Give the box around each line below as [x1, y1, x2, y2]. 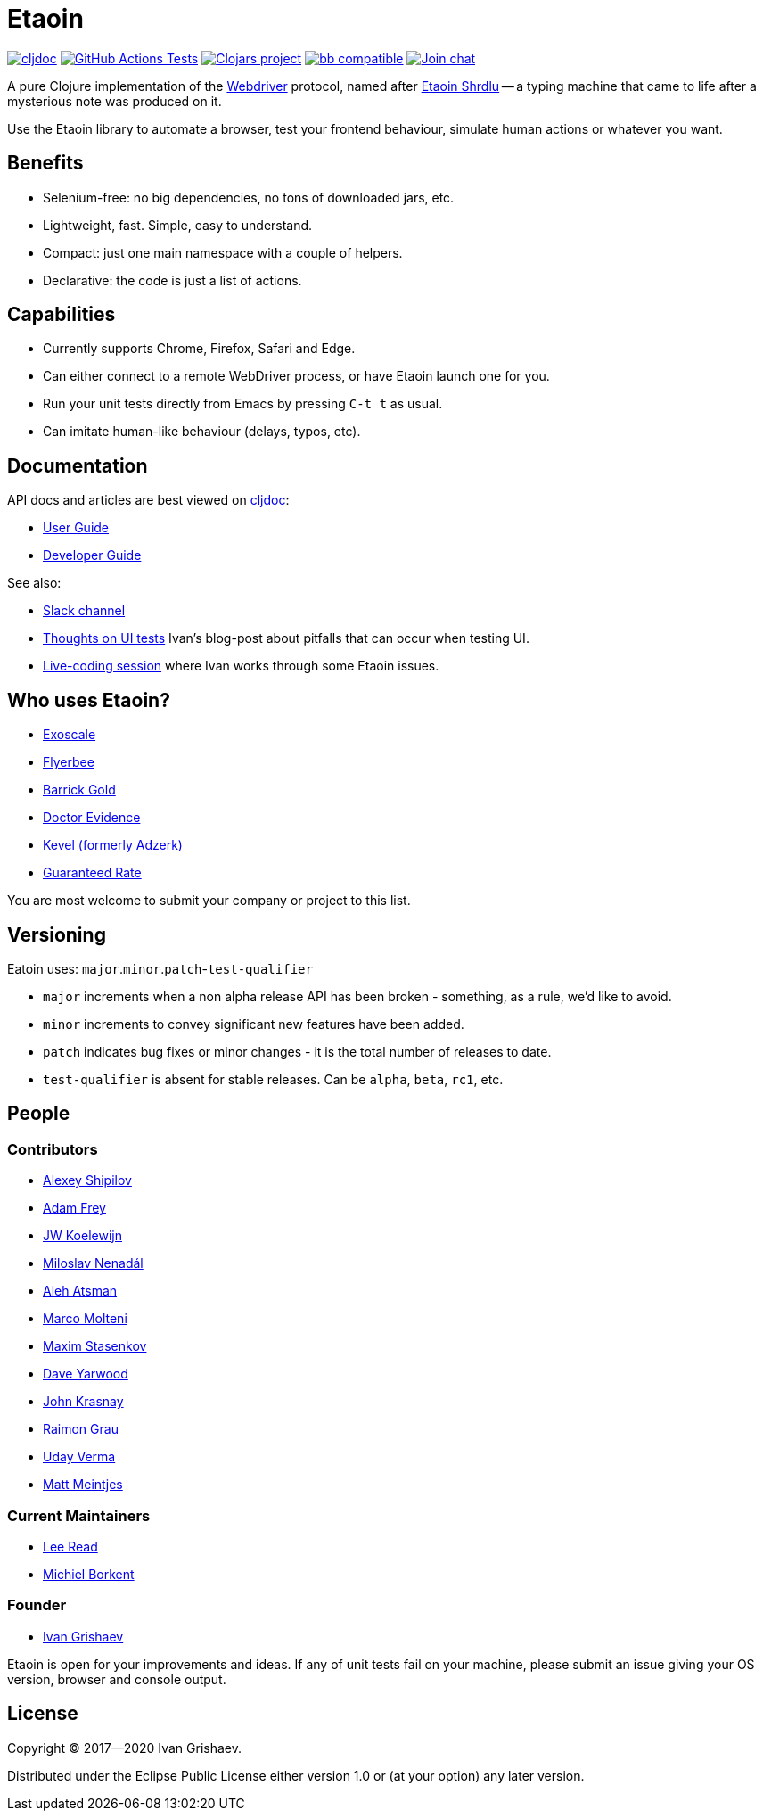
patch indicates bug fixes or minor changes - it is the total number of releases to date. [43, 1043, 552, 1059]
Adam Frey [43, 1200, 106, 1216]
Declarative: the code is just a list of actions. [43, 272, 302, 288]
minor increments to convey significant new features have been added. [43, 1016, 464, 1032]
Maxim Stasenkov [43, 1338, 147, 1354]
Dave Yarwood [43, 1366, 128, 1382]
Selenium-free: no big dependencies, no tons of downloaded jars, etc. [43, 189, 455, 205]
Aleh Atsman [43, 1283, 118, 1299]
